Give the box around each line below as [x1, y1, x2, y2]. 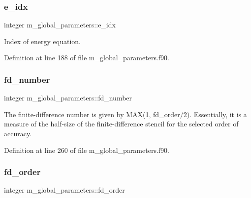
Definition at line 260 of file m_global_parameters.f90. [4, 145, 169, 155]
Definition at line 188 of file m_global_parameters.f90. [4, 52, 169, 63]
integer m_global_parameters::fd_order [4, 185, 125, 195]
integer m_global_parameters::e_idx [4, 20, 116, 30]
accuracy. [4, 128, 32, 138]
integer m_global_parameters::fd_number [4, 93, 132, 103]
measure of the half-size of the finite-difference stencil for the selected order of [4, 119, 239, 129]
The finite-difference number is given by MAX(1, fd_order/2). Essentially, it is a [4, 109, 247, 119]
